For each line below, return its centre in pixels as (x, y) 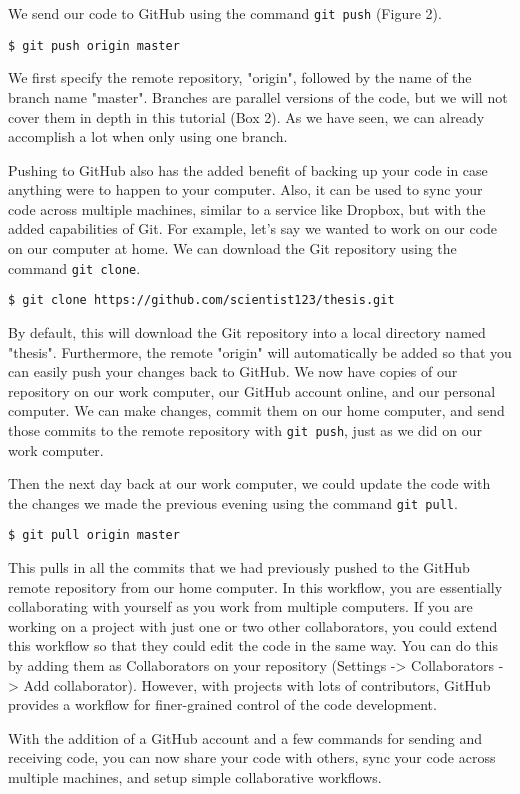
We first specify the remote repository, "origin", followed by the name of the (240, 77)
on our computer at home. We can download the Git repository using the (232, 248)
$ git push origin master (94, 45)
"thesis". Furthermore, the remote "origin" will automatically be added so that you (260, 351)
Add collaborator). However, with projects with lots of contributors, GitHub (257, 684)
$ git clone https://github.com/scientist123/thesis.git (201, 300)
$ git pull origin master (94, 535)
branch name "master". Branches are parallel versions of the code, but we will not (258, 96)
